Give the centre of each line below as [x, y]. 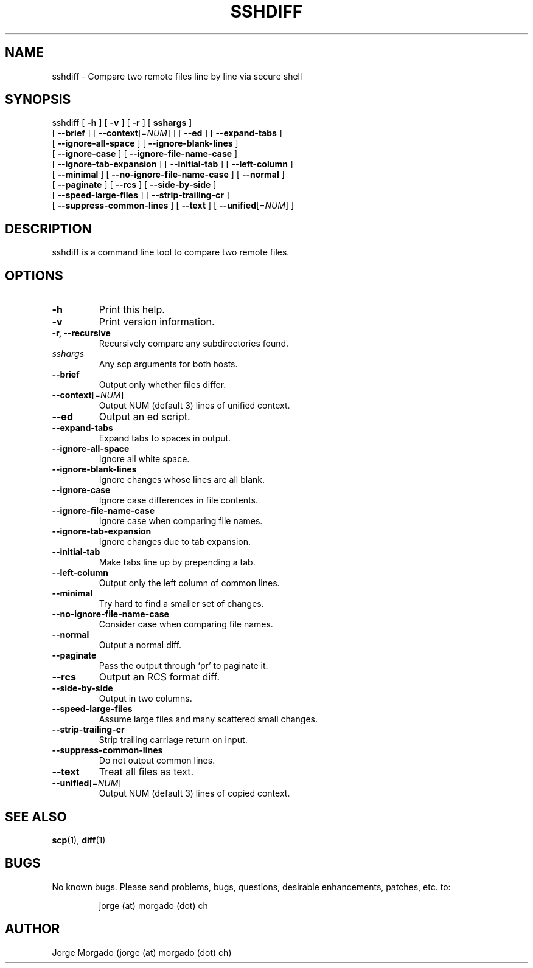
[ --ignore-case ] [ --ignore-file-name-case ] [145, 154]
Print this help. [132, 310]
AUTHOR [33, 929]
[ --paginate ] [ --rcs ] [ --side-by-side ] [134, 185]
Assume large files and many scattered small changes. [208, 719]
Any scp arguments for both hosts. [168, 364]
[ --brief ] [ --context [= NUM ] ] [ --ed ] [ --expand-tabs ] [167, 133]
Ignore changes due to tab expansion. [175, 542]
